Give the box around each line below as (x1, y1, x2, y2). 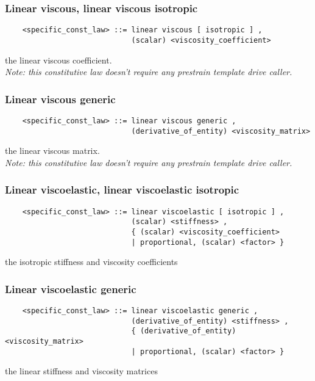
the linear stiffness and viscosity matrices (5, 365, 158, 377)
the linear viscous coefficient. (5, 53, 112, 66)
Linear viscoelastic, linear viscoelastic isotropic (5, 182, 239, 197)
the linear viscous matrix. (5, 144, 100, 157)
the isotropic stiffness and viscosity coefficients (5, 255, 178, 268)
